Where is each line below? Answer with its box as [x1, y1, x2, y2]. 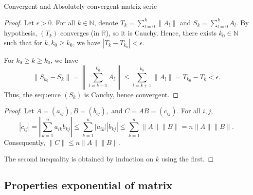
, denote [94, 17, 118, 27]
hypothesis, [4, 28, 37, 38]
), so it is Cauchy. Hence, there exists [106, 28, 217, 38]
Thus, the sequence [4, 89, 61, 99]
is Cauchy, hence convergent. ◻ [84, 89, 179, 99]
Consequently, [4, 137, 45, 147]
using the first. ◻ [161, 153, 214, 163]
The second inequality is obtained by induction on [4, 153, 154, 163]
